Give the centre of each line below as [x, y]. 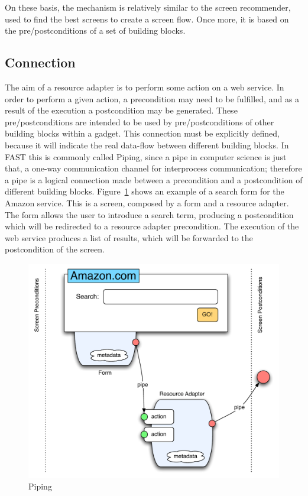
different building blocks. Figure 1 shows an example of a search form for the [145, 191]
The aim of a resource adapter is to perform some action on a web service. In [145, 87]
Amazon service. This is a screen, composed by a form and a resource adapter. [147, 202]
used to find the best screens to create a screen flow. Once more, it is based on [147, 19]
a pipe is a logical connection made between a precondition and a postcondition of [154, 179]
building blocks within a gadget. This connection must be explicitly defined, [142, 133]
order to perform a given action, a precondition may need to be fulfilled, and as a [152, 98]
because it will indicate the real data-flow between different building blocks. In [147, 145]
